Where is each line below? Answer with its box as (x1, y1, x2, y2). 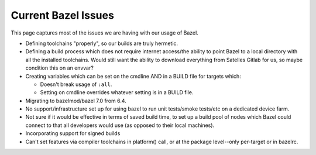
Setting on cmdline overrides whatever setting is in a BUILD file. (40, 89, 194, 96)
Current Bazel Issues (11, 9, 114, 22)
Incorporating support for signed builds (25, 130, 121, 137)
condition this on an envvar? (25, 64, 94, 71)
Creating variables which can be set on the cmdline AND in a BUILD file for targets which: (25, 73, 241, 80)
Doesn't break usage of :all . (40, 81, 112, 88)
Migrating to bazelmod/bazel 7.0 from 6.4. (25, 97, 127, 104)
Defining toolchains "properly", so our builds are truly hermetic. (25, 40, 178, 47)
